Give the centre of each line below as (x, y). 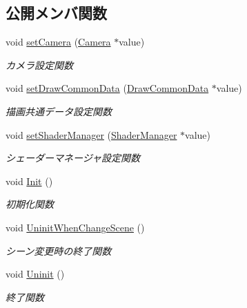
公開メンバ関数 (56, 13)
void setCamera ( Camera (58, 42)
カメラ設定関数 (39, 65)
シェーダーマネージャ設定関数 (73, 158)
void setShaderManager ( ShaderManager (91, 134)
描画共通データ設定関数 (59, 111)
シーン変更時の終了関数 (59, 250)
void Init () (29, 181)
